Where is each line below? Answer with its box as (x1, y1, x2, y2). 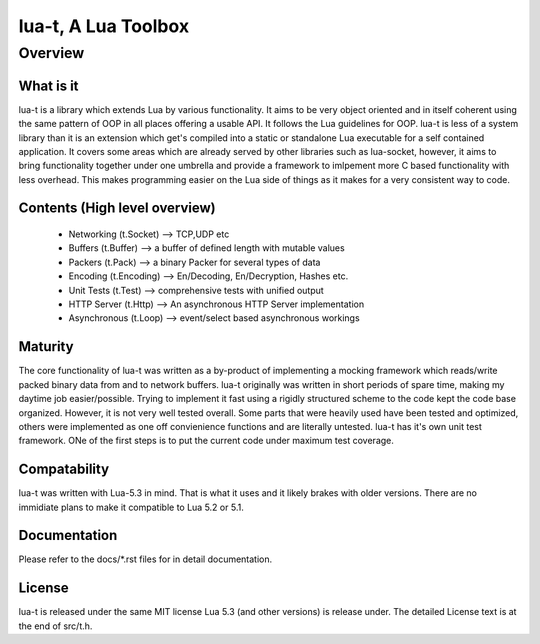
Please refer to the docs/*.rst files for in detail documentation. (18, 553, 273, 565)
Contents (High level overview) (18, 200, 217, 217)
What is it (18, 77, 79, 94)
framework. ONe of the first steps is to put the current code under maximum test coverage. (18, 435, 395, 447)
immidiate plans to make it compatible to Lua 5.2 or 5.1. (18, 501, 244, 513)
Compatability (18, 461, 110, 478)
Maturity (18, 338, 74, 355)
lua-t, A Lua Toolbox (18, 15, 190, 37)
